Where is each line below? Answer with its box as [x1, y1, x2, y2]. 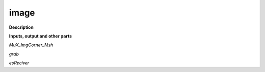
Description [9, 24, 34, 30]
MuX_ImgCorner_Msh [9, 42, 53, 48]
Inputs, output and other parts [9, 33, 72, 39]
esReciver [9, 60, 29, 66]
